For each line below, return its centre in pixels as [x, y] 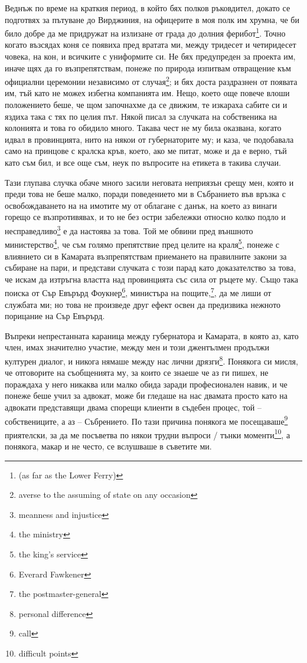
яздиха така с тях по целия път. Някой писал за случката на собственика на [141, 116]
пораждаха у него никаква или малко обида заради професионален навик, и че [146, 384]
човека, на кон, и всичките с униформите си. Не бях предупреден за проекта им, [150, 56]
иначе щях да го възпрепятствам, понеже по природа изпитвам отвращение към [148, 68]
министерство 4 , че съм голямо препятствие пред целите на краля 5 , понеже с [142, 243]
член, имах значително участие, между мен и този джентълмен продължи [137, 347]
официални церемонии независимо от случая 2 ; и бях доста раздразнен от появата [151, 81]
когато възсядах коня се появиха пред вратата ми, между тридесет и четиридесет [151, 45]
